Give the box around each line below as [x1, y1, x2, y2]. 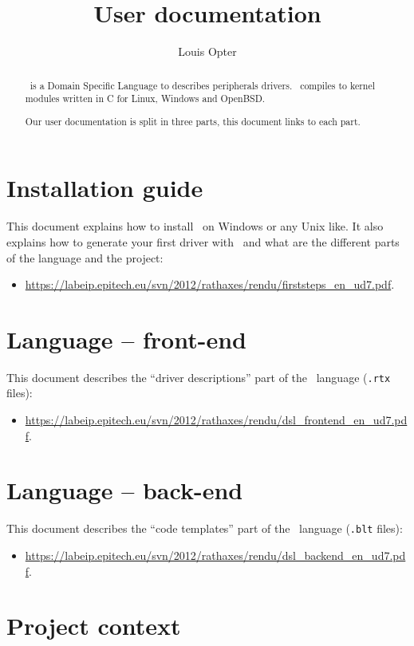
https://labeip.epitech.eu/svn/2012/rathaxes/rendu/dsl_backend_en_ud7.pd [25, 547, 406, 564]
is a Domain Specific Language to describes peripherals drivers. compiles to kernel [30, 78, 376, 92]
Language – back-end [6, 474, 243, 506]
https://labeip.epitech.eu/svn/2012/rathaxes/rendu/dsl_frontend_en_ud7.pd [25, 412, 408, 428]
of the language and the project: [6, 249, 164, 266]
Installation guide [6, 171, 203, 204]
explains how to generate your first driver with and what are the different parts [6, 233, 400, 250]
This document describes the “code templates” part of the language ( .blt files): [6, 520, 403, 537]
